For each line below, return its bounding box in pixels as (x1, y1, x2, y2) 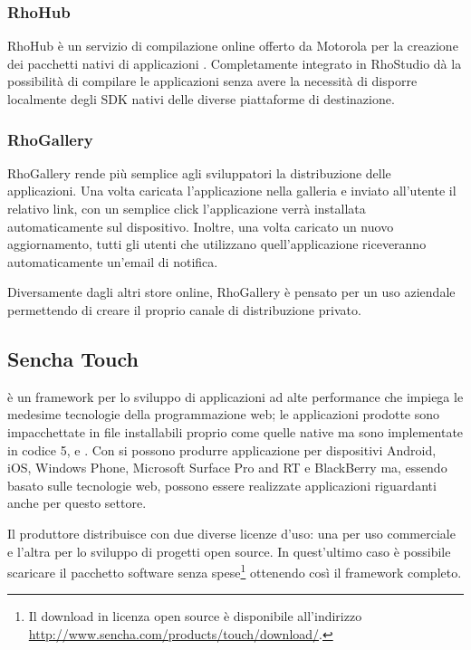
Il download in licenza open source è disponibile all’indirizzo (28, 607, 362, 626)
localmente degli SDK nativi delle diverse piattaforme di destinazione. (7, 90, 395, 108)
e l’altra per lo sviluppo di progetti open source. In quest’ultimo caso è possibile (7, 541, 451, 560)
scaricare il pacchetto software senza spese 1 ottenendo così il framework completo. (7, 560, 462, 581)
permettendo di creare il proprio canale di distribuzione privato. (7, 300, 361, 319)
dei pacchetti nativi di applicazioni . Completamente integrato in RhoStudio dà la (7, 53, 462, 72)
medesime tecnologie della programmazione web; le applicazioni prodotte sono (7, 405, 440, 424)
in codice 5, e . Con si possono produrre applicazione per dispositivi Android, (7, 440, 437, 459)
